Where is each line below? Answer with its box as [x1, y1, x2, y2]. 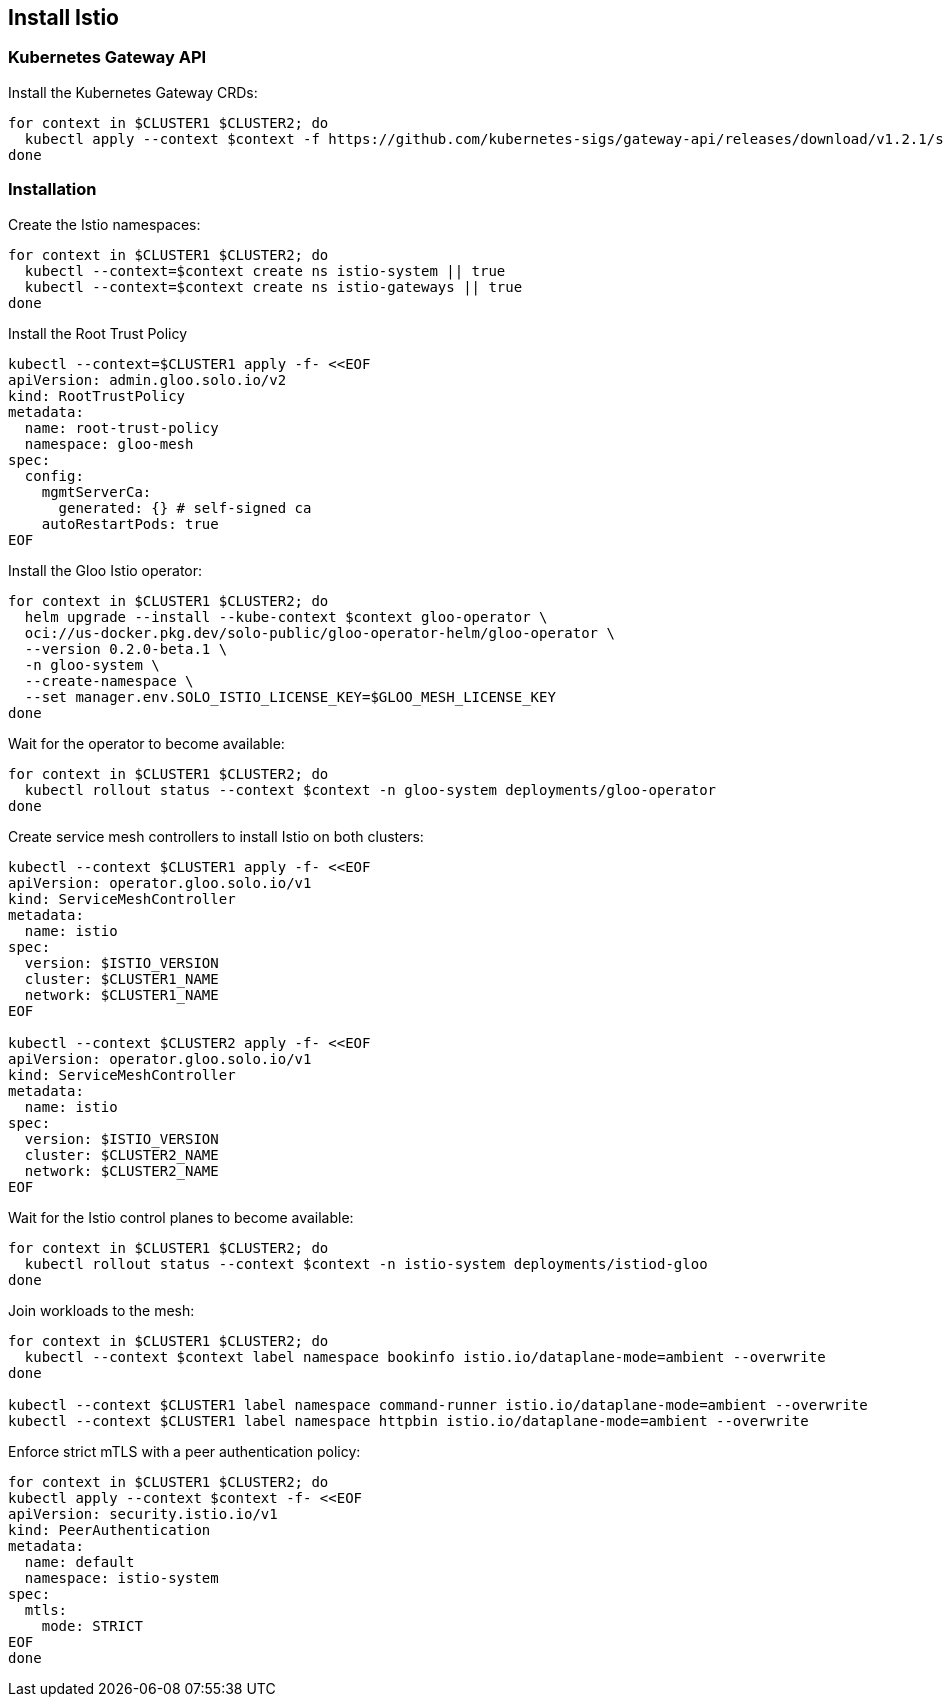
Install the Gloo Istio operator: [8, 561, 203, 579]
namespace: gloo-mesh [24, 435, 194, 452]
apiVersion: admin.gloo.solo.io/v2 [8, 371, 287, 388]
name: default [24, 1553, 135, 1570]
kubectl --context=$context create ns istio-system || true [24, 262, 506, 279]
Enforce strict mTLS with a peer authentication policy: [8, 1442, 361, 1460]
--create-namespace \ [24, 672, 194, 689]
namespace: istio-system [24, 1569, 219, 1586]
